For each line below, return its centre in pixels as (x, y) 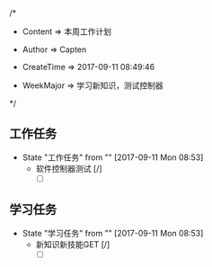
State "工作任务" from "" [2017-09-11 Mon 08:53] (113, 157)
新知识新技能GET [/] (73, 244)
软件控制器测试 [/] (69, 168)
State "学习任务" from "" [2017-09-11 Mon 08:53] (113, 233)
